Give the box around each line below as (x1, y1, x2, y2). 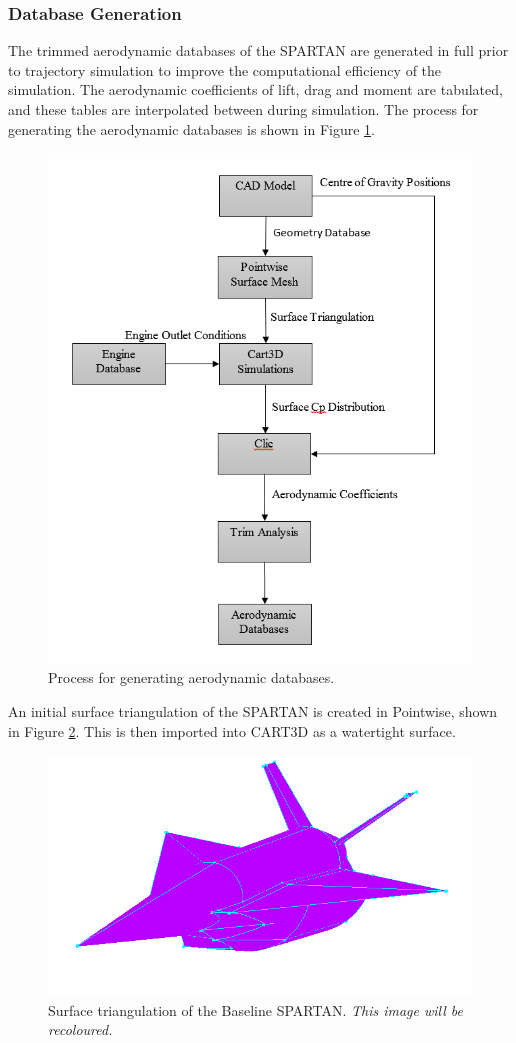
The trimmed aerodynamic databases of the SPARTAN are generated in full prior (8, 40, 509, 61)
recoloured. (48, 1019, 113, 1040)
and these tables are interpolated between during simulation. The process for (8, 99, 479, 119)
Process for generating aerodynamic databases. (48, 667, 335, 688)
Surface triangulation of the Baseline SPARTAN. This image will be (48, 999, 463, 1020)
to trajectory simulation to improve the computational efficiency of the (8, 59, 442, 80)
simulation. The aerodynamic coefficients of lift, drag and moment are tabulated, (8, 79, 503, 100)
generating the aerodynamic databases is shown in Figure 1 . (8, 118, 375, 139)
